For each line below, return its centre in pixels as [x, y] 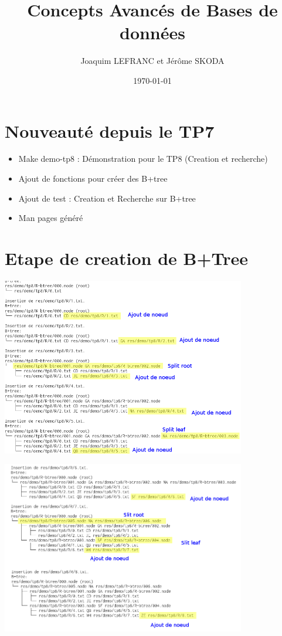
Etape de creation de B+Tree [126, 258]
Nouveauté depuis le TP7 [110, 130]
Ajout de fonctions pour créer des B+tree [93, 178]
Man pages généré [51, 218]
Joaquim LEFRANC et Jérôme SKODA [152, 61]
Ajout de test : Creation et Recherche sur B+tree [107, 198]
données [152, 33]
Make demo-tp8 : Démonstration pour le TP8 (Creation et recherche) [143, 159]
